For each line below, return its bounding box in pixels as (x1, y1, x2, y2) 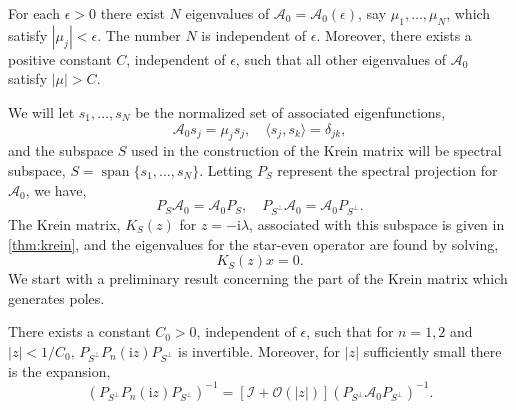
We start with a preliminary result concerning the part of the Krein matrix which (8, 268, 508, 289)
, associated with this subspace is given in (249, 213, 505, 234)
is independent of (201, 24, 307, 45)
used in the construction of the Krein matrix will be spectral (131, 140, 502, 161)
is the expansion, (8, 360, 111, 381)
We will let (8, 101, 75, 122)
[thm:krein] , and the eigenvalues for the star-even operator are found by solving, (8, 233, 499, 254)
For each (8, 3, 60, 23)
